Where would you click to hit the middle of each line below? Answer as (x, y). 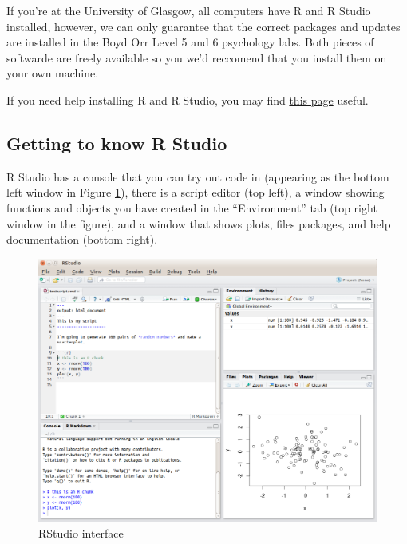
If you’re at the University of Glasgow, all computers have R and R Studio (189, 10)
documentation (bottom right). (82, 239)
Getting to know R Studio (117, 143)
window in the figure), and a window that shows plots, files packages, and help (199, 223)
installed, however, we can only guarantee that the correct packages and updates (203, 26)
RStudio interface (81, 533)
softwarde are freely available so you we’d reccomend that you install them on (197, 57)
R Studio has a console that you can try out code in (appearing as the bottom (198, 176)
